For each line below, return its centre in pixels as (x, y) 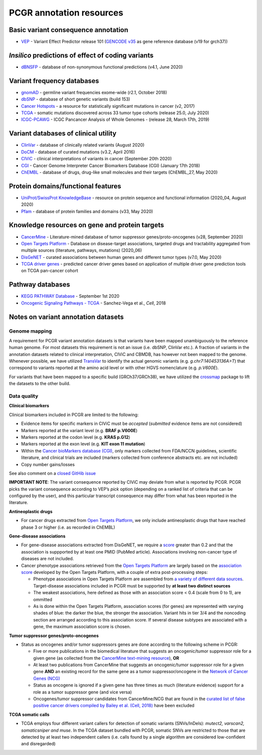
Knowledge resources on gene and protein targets (87, 225)
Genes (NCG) (47, 678)
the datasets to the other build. (40, 384)
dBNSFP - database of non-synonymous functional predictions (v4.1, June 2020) (102, 67)
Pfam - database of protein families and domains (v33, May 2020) (87, 211)
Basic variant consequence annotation (69, 30)
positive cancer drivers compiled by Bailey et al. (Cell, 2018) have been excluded (114, 705)
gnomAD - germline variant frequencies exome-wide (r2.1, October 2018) (94, 92)
